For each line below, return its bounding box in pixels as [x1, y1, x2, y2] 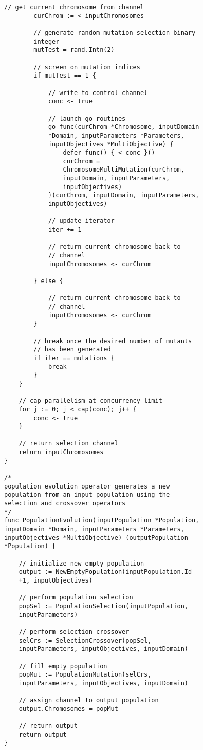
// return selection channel [19, 440, 118, 447]
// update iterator [48, 217, 115, 225]
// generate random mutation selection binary [33, 29, 196, 36]
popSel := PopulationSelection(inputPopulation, [19, 602, 188, 610]
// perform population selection [19, 594, 133, 602]
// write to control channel [48, 89, 148, 97]
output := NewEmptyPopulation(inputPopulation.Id [19, 568, 192, 576]
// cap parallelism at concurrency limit [19, 397, 162, 405]
